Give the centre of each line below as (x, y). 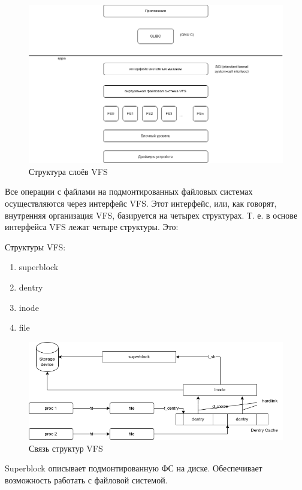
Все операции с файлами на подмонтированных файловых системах (129, 191)
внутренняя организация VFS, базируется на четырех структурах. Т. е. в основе (151, 215)
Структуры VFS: (35, 246)
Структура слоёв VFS (68, 171)
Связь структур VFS (66, 448)
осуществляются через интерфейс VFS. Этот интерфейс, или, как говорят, (141, 203)
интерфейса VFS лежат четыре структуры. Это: (92, 227)
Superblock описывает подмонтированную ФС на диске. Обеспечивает (134, 468)
